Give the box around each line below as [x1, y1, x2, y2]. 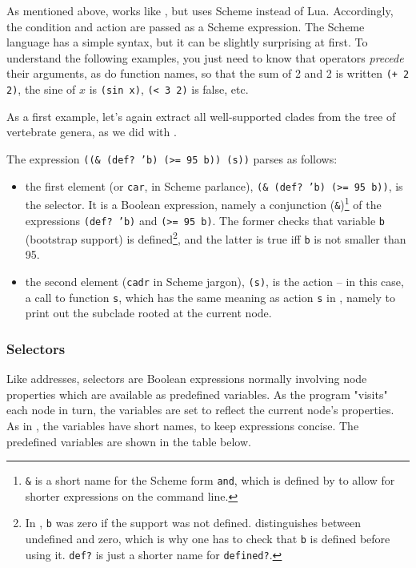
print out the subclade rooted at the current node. [25, 304, 272, 321]
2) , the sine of [6, 81, 76, 98]
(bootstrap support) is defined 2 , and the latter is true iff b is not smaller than [25, 228, 406, 247]
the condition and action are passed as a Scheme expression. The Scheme [6, 18, 365, 34]
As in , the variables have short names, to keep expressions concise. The [6, 417, 359, 433]
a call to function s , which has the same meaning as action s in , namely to [25, 288, 395, 305]
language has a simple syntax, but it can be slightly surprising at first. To [6, 34, 368, 50]
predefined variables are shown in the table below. [6, 433, 251, 449]
